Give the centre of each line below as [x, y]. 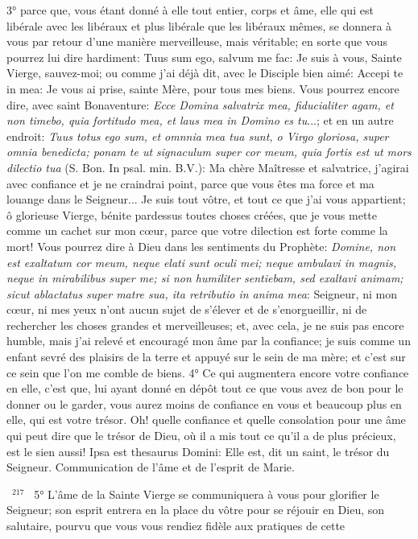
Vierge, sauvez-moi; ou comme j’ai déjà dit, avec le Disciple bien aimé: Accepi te [205, 73]
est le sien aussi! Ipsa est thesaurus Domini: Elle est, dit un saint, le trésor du [198, 451]
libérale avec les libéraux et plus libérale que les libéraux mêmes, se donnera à [199, 25]
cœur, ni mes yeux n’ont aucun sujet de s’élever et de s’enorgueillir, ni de [187, 309]
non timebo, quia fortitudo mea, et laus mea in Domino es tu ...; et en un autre [200, 120]
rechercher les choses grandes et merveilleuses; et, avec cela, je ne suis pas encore [205, 325]
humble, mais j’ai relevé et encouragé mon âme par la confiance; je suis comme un [209, 341]
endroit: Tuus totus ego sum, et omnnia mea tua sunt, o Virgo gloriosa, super [198, 136]
